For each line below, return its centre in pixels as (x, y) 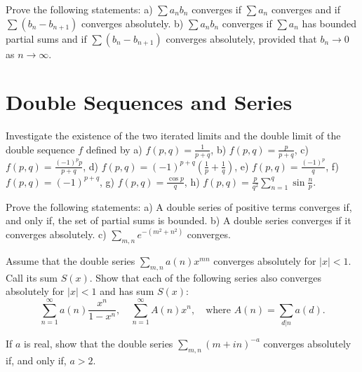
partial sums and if (46, 38)
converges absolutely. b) (133, 23)
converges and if (306, 9)
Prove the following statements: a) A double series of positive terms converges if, (179, 206)
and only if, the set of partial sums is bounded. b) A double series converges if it (179, 220)
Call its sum (32, 277)
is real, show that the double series (99, 343)
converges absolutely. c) (56, 234)
